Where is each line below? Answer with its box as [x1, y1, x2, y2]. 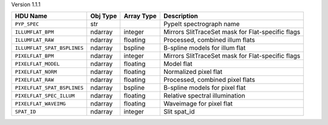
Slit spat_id [163, 107, 195, 116]
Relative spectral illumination [163, 92, 245, 100]
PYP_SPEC [15, 21, 39, 27]
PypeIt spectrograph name [163, 20, 240, 29]
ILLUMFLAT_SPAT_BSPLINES [15, 44, 84, 51]
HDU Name [15, 12, 48, 21]
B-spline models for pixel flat [163, 84, 246, 92]
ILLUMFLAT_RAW [15, 36, 54, 43]
